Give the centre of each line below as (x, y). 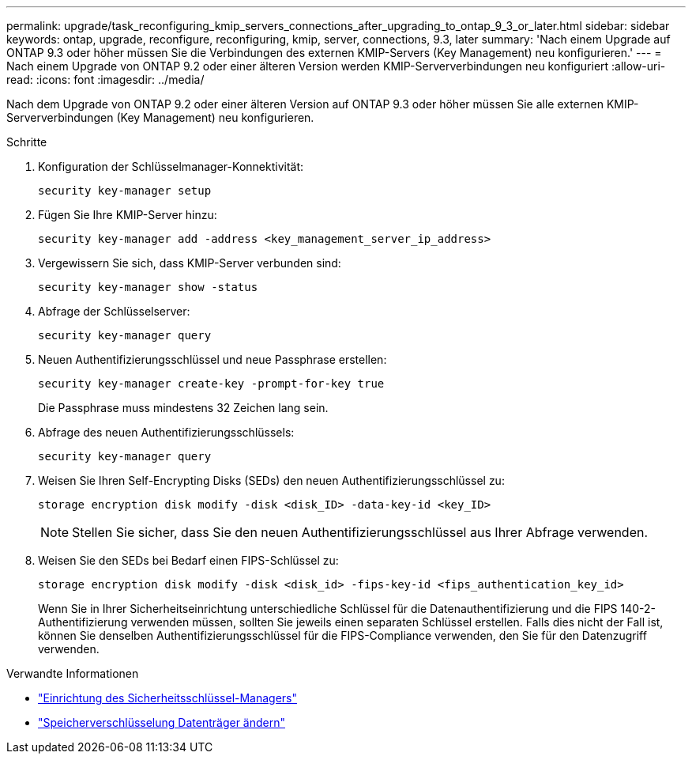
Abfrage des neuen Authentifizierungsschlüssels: (166, 432)
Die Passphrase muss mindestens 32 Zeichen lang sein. (183, 408)
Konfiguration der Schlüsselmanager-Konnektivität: (171, 166)
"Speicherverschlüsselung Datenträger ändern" (162, 722)
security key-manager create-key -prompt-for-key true (211, 384)
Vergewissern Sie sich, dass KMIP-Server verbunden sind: (190, 263)
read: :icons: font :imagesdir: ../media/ (105, 79)
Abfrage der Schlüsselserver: (114, 311)
